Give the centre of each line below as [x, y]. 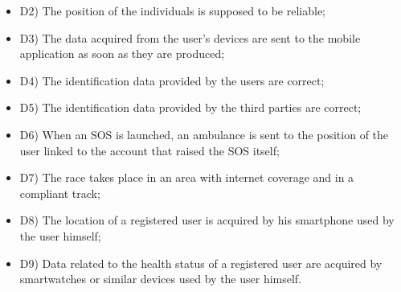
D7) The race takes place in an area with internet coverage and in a [187, 177]
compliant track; [60, 193]
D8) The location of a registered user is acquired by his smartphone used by [207, 220]
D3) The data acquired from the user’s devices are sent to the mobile [190, 37]
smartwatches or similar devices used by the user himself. [161, 279]
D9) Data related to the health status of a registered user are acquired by [201, 263]
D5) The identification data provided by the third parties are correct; [190, 107]
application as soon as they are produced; [122, 53]
